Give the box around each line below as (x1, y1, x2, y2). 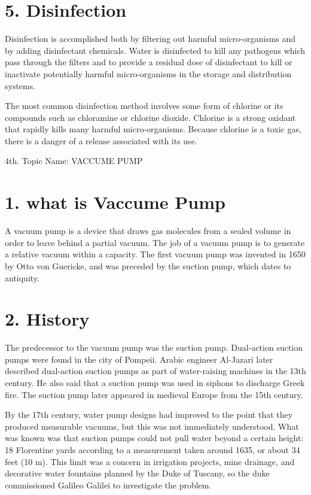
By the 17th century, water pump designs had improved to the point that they (5, 408, 293, 421)
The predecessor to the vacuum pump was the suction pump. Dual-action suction (5, 341, 303, 354)
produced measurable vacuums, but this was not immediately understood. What (5, 420, 299, 432)
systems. (5, 79, 36, 92)
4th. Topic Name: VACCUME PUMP (5, 154, 143, 167)
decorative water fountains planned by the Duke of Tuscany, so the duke (5, 467, 270, 479)
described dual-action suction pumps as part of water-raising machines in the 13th (5, 365, 306, 377)
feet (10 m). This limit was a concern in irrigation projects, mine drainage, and (5, 455, 295, 467)
